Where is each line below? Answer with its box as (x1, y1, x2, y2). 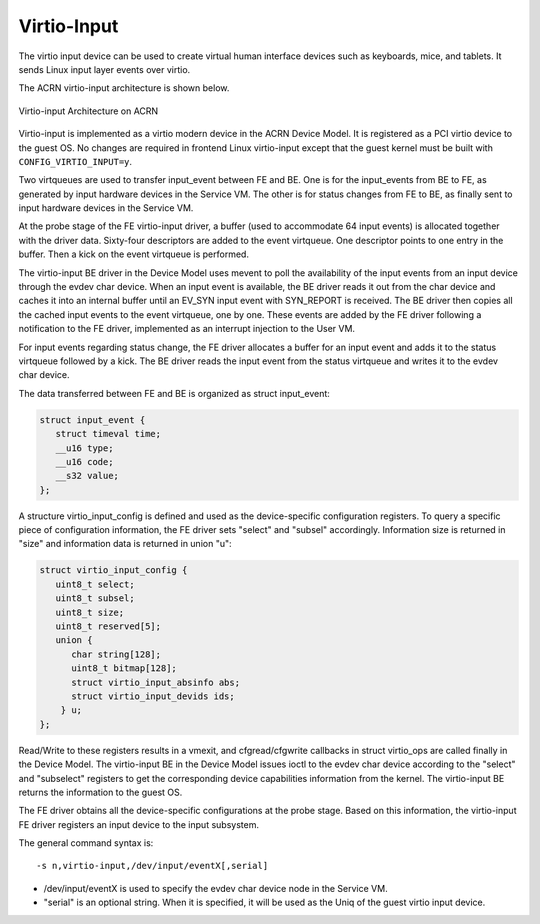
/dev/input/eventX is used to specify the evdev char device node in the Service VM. (43, 882, 389, 894)
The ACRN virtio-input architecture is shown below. (18, 82, 230, 94)
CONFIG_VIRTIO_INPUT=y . (18, 155, 133, 167)
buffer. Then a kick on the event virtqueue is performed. (18, 248, 250, 260)
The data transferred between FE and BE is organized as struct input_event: (18, 387, 330, 399)
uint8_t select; (55, 578, 135, 590)
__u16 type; (55, 442, 114, 454)
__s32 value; (55, 470, 120, 482)
